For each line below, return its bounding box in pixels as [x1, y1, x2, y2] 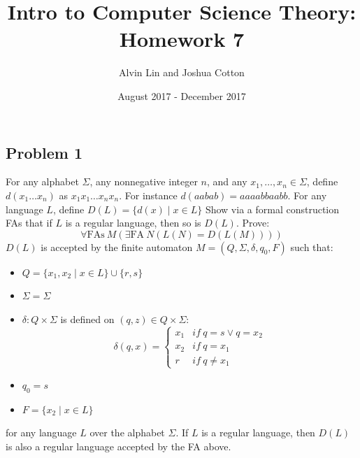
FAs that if [6, 215, 52, 230]
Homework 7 [119, 24, 245, 53]
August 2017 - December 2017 [117, 88, 246, 103]
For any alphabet [6, 174, 79, 189]
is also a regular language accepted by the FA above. [6, 438, 231, 453]
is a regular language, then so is [65, 215, 201, 230]
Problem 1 [6, 141, 82, 163]
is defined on [60, 311, 115, 326]
